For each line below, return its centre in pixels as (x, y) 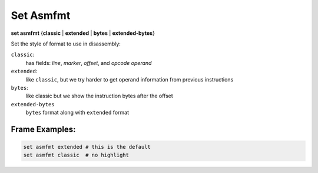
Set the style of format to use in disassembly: (66, 44)
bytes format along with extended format (77, 113)
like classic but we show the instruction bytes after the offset (99, 96)
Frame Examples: (43, 129)
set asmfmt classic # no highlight (76, 155)
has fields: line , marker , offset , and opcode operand (89, 63)
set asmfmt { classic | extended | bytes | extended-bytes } (83, 33)
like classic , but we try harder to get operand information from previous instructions (130, 79)
